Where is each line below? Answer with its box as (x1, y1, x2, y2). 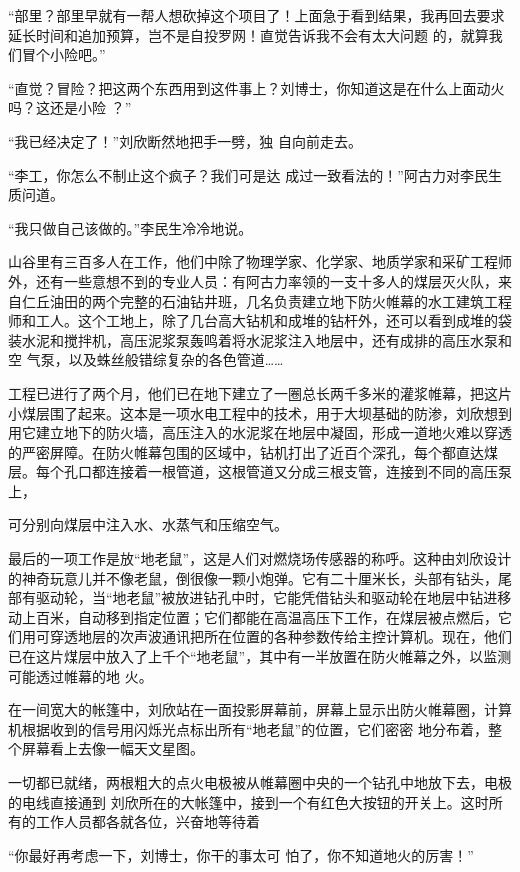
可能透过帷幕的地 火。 (8, 665, 153, 686)
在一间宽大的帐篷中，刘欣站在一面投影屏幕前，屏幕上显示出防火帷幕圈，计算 (8, 699, 512, 720)
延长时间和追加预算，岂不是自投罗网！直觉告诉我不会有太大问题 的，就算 (8, 24, 489, 45)
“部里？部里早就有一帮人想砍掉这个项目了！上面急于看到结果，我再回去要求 (8, 5, 505, 25)
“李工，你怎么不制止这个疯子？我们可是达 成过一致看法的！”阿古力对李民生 (8, 164, 502, 185)
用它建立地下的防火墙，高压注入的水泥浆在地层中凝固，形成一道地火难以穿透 (8, 422, 512, 443)
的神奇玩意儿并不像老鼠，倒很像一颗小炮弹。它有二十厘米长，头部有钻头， (8, 567, 498, 588)
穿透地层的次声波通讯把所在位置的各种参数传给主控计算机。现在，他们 (49, 626, 512, 647)
